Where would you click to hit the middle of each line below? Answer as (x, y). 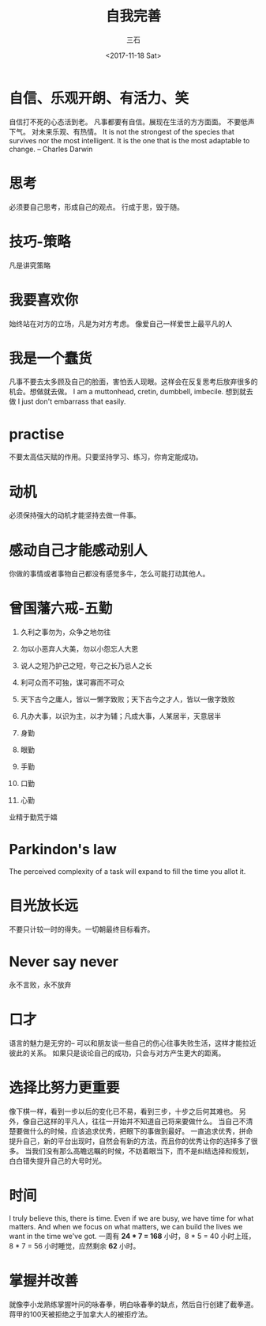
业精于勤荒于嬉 (33, 817)
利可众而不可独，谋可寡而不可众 (72, 682)
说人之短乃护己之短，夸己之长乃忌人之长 (86, 666)
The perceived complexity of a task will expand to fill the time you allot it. (127, 872)
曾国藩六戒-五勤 (61, 608)
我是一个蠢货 (51, 358)
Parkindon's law (63, 850)
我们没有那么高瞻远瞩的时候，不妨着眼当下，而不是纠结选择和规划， (142, 1151)
